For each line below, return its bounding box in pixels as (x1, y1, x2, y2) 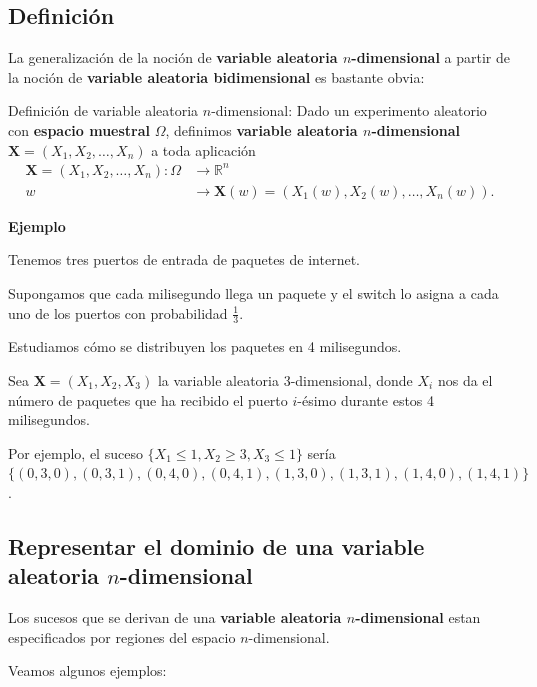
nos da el (437, 369, 493, 390)
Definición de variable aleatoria (8, 100, 199, 121)
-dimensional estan (355, 607, 481, 628)
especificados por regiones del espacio (8, 626, 236, 647)
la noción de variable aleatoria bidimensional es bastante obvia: (8, 66, 425, 87)
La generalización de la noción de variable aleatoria (8, 47, 338, 68)
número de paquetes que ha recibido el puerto (8, 389, 288, 410)
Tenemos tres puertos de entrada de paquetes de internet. (8, 249, 360, 270)
